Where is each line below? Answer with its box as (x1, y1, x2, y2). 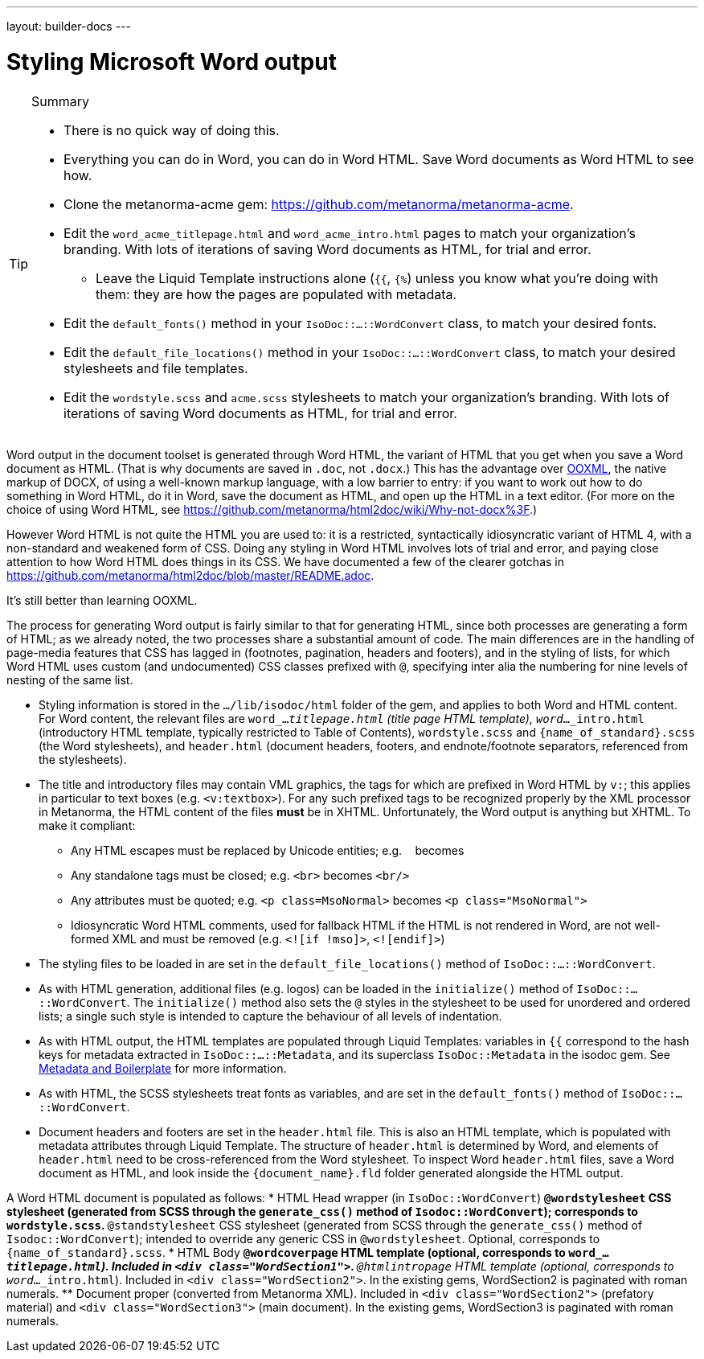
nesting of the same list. (6, 672, 133, 687)
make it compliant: (39, 818, 136, 832)
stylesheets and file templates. (63, 359, 248, 376)
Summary (31, 92, 90, 109)
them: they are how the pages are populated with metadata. (96, 285, 457, 302)
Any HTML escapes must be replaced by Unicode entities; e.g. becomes (71, 843, 465, 857)
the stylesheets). (39, 752, 127, 766)
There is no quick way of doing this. (63, 121, 280, 138)
